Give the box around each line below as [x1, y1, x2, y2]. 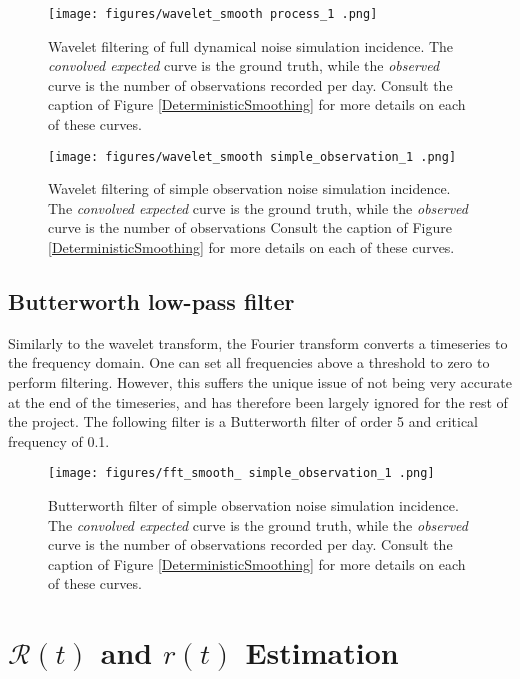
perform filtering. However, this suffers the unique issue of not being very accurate [8, 372, 512, 393]
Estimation [245, 632, 399, 673]
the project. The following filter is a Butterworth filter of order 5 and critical [8, 411, 478, 432]
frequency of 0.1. [8, 430, 110, 451]
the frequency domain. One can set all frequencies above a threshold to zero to [8, 352, 490, 373]
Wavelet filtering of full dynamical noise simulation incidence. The [48, 35, 454, 56]
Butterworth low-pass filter [8, 286, 295, 317]
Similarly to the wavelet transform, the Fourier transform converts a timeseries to [8, 332, 508, 353]
